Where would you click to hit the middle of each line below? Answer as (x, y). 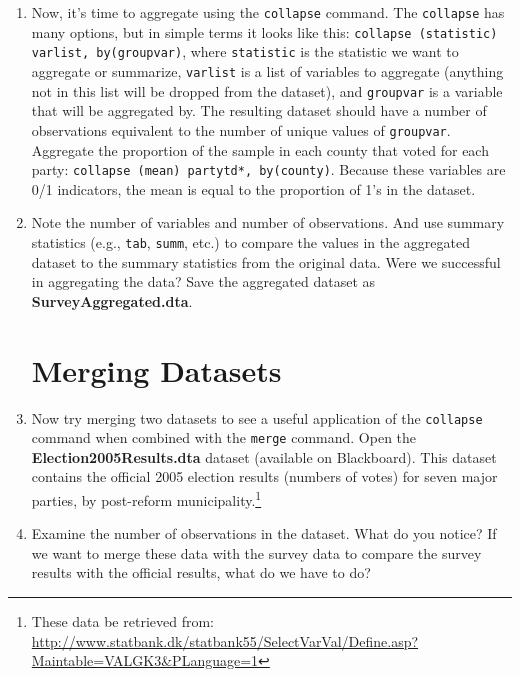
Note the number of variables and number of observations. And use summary (268, 222)
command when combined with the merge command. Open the (224, 437)
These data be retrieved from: (122, 621)
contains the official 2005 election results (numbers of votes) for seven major (264, 476)
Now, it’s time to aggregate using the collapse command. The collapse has (268, 12)
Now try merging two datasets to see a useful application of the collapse (257, 417)
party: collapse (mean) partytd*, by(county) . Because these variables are (268, 169)
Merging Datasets (156, 369)
